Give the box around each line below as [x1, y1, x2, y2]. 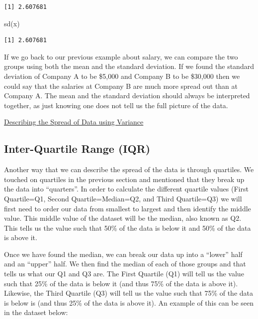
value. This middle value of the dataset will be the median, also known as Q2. [4, 213, 242, 223]
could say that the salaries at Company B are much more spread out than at [4, 80, 238, 91]
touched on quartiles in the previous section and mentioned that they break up [4, 174, 245, 184]
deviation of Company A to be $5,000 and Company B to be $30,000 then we [4, 70, 240, 81]
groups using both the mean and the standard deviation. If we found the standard [4, 61, 254, 71]
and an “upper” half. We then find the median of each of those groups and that [4, 258, 246, 269]
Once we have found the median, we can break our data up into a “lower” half [4, 249, 243, 259]
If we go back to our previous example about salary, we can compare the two [4, 51, 238, 62]
